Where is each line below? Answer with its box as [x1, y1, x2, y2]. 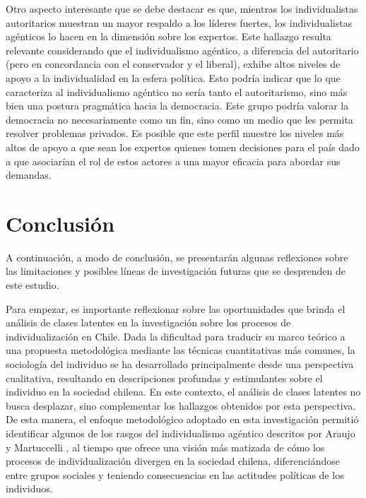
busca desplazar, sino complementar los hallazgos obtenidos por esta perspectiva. [6, 398, 356, 413]
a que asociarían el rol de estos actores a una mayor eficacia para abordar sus [6, 153, 341, 168]
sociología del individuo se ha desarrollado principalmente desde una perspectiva [6, 357, 354, 371]
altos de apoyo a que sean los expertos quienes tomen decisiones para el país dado [6, 139, 360, 154]
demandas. [6, 167, 52, 182]
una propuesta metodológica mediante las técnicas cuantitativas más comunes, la [6, 343, 355, 357]
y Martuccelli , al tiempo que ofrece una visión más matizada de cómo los [6, 439, 325, 454]
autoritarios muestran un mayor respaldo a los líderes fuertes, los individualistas [6, 15, 353, 30]
